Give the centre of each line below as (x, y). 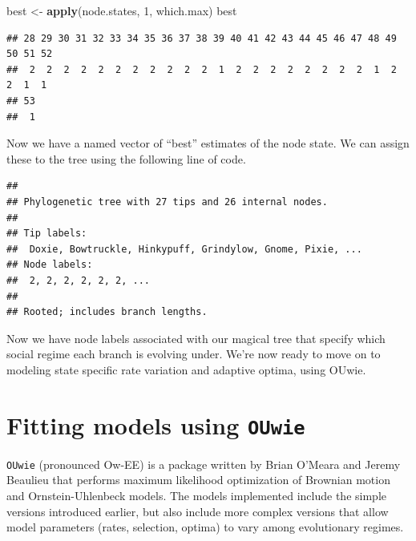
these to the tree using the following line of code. (126, 158)
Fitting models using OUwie (156, 424)
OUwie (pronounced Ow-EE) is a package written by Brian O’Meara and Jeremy (204, 464)
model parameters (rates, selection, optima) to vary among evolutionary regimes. (205, 527)
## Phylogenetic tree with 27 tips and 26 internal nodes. (167, 202)
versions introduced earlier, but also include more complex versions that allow (198, 511)
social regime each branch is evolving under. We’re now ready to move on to (194, 354)
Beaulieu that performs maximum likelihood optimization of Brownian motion (198, 480)
